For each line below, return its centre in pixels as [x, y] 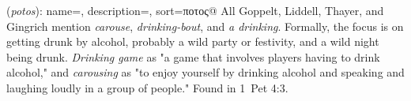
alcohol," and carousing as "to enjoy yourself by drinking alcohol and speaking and [205, 72]
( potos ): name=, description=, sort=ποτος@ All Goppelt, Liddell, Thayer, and [195, 10]
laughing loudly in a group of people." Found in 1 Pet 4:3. [147, 87]
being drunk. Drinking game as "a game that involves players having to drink [193, 56]
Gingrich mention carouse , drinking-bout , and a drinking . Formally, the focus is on [205, 26]
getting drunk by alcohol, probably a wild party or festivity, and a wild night [193, 41]
